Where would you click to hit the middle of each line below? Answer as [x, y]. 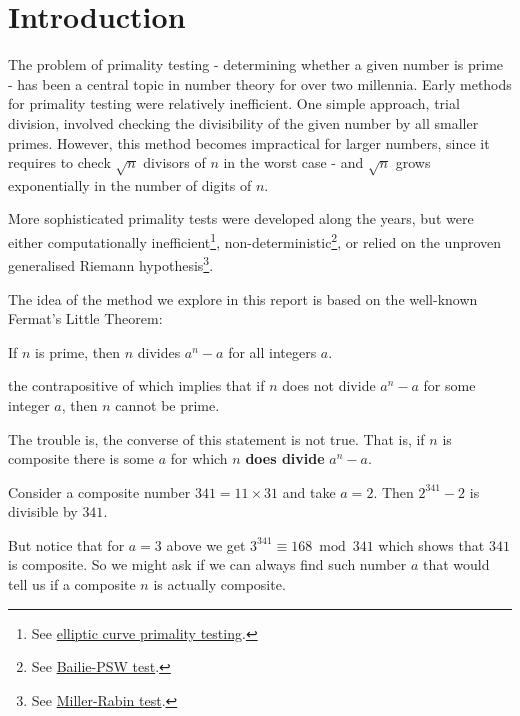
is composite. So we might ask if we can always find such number [207, 564]
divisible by [43, 511]
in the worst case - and [293, 162]
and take [309, 491]
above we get [206, 544]
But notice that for [66, 544]
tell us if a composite [72, 584]
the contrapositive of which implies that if [136, 385]
